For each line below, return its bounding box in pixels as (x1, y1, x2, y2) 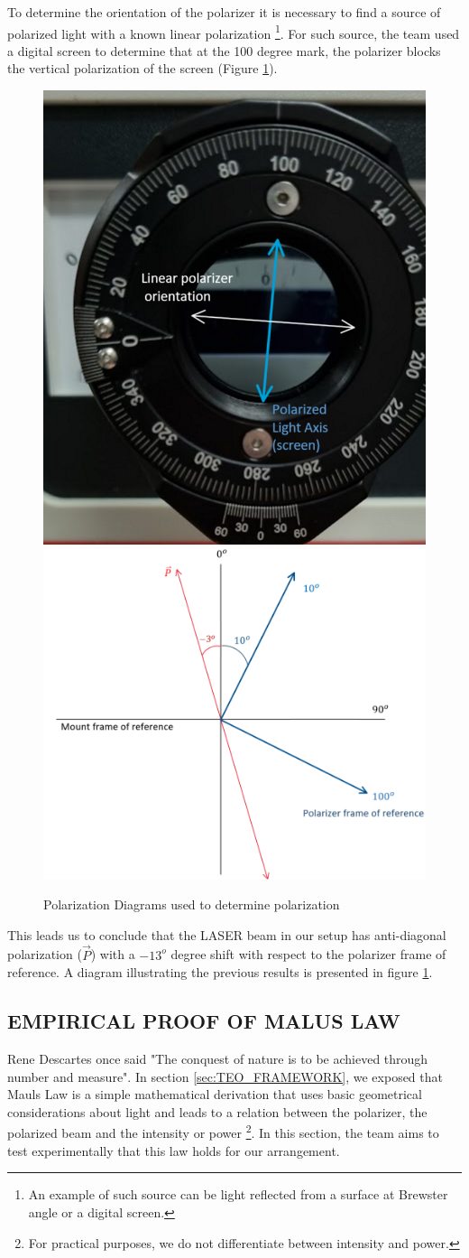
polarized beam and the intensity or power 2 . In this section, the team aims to (7, 1121, 439, 1142)
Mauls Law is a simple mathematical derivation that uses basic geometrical (7, 1085, 422, 1104)
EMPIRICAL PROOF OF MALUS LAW (7, 1007, 400, 1035)
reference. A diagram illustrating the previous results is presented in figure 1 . (7, 963, 433, 982)
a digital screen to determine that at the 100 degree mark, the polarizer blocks (7, 41, 441, 60)
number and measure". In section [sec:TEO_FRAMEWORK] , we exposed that (7, 1067, 443, 1086)
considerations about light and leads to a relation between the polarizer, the (7, 1102, 428, 1121)
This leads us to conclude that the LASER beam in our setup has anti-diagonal (7, 925, 446, 944)
